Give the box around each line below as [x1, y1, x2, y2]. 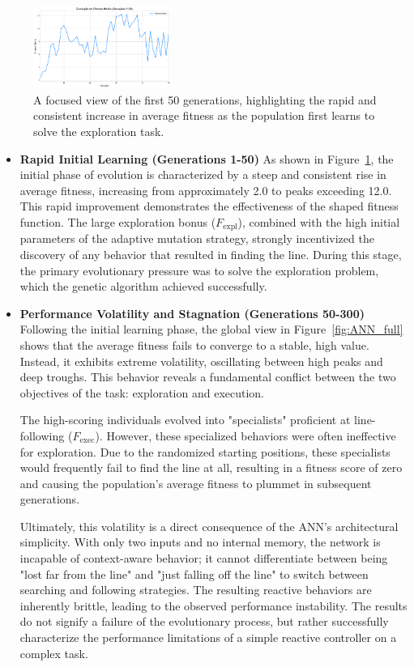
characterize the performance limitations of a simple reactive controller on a [19, 629, 397, 646]
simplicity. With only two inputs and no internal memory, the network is [19, 533, 381, 550]
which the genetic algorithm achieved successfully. [19, 278, 267, 295]
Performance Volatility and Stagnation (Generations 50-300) [19, 304, 365, 321]
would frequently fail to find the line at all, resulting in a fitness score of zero [19, 459, 403, 476]
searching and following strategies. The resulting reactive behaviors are [19, 581, 372, 598]
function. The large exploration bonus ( [19, 213, 216, 230]
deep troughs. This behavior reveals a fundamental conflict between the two [19, 368, 396, 385]
